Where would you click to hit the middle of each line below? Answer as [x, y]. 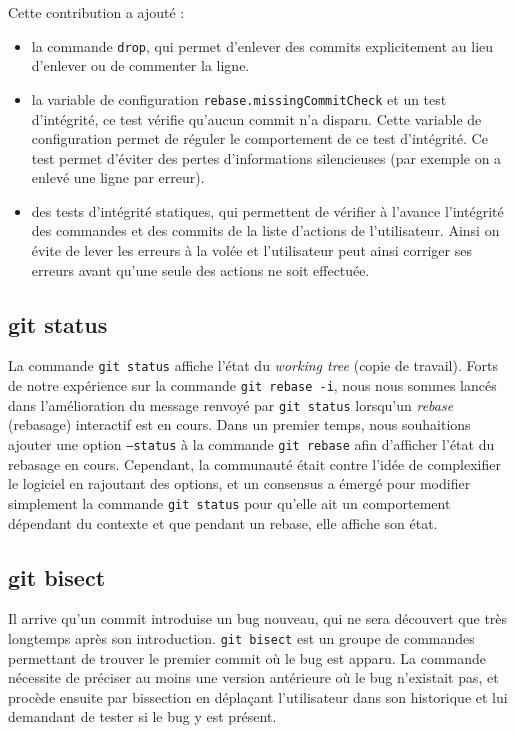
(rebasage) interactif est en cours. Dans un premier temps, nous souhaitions [239, 424]
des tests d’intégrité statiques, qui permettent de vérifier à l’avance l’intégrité [267, 210]
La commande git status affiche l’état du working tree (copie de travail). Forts [253, 365]
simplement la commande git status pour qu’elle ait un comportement [229, 502]
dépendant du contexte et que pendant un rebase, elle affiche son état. [223, 522]
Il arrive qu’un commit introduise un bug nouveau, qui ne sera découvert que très [258, 618]
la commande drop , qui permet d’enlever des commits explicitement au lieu [262, 45]
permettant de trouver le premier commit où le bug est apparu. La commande [247, 657]
